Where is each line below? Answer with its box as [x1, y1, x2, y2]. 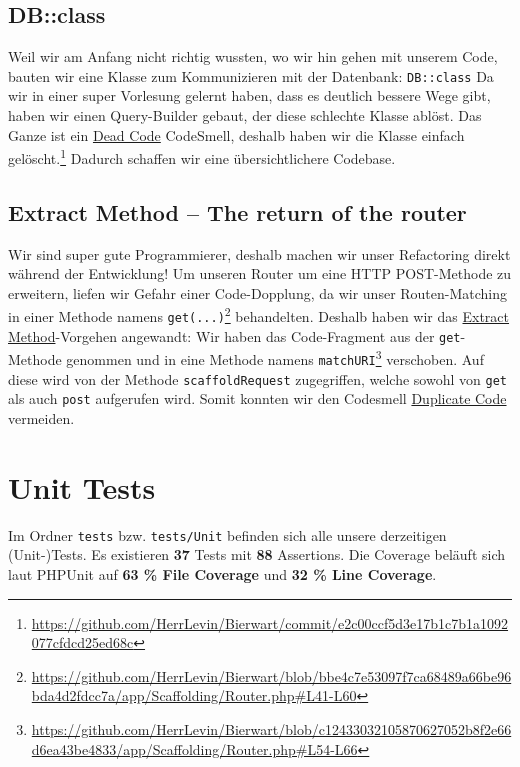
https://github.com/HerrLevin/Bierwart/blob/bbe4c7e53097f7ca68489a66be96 [31, 665, 512, 686]
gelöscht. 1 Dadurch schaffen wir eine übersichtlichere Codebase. [8, 145, 396, 168]
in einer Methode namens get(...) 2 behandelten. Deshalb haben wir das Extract [8, 303, 510, 327]
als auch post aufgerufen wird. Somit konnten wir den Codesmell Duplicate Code [8, 388, 507, 409]
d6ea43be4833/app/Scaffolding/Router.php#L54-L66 [31, 738, 358, 759]
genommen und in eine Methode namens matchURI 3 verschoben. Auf [66, 346, 484, 370]
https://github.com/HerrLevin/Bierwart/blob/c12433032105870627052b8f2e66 [31, 719, 512, 739]
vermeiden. [8, 408, 75, 429]
